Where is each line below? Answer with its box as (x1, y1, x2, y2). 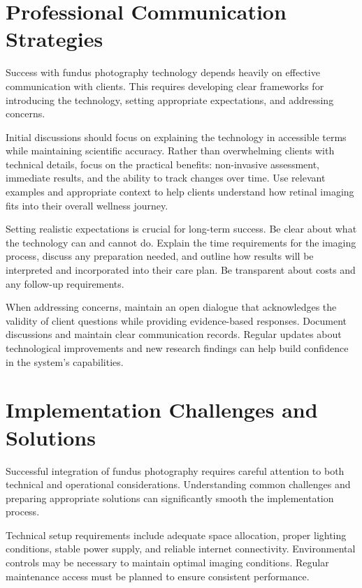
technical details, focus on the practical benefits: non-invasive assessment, (6, 156, 320, 171)
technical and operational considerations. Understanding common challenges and (6, 477, 351, 492)
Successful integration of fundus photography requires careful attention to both (6, 463, 345, 478)
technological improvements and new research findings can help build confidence (6, 341, 349, 355)
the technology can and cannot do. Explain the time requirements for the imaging (6, 235, 356, 249)
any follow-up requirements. (6, 276, 124, 291)
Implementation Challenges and (6, 395, 318, 424)
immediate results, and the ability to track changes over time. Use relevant (6, 170, 326, 185)
